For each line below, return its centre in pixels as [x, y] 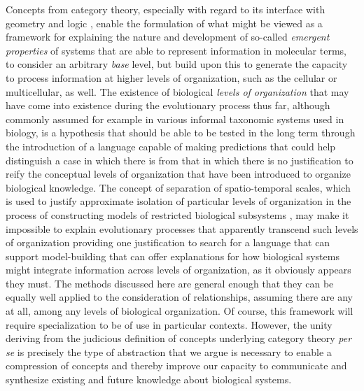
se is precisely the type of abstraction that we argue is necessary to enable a [169, 351]
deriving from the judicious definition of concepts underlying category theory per [179, 338]
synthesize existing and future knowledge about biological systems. [149, 379]
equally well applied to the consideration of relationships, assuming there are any [180, 297]
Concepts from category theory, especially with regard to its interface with [166, 9]
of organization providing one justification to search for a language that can [168, 242]
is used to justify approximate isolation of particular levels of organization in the [178, 201]
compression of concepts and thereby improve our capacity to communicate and [176, 365]
